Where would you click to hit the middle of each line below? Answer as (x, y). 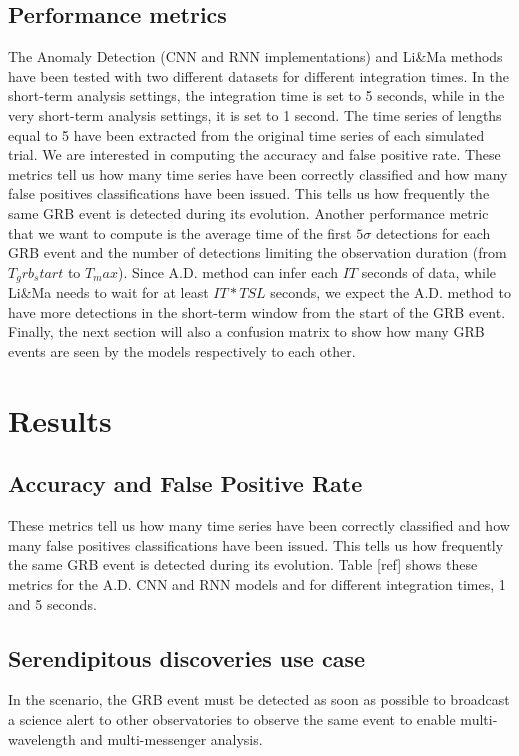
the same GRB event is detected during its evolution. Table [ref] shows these (243, 564)
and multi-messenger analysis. (171, 738)
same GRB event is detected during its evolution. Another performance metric (248, 212)
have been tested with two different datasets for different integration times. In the (258, 75)
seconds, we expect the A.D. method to (390, 292)
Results (60, 419)
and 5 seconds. (52, 603)
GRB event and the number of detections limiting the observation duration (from (257, 252)
